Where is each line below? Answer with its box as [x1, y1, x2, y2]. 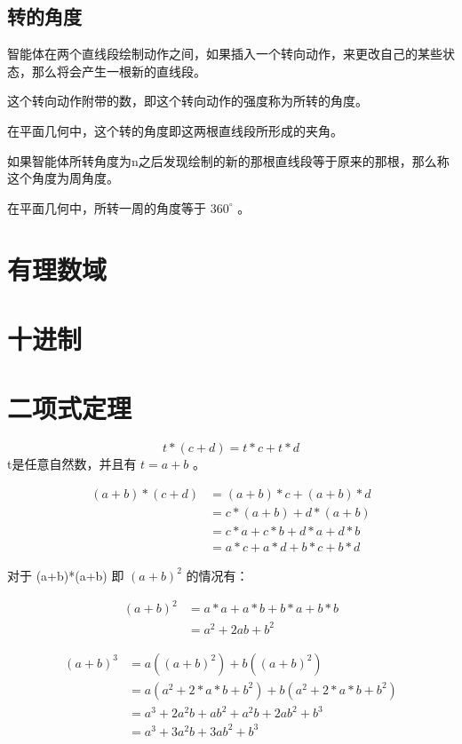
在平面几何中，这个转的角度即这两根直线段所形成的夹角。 [7, 121, 343, 139]
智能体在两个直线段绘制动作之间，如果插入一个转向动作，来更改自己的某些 [7, 44, 442, 63]
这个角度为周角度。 [7, 169, 119, 187]
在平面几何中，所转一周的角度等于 [7, 198, 206, 217]
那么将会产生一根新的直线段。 [31, 61, 206, 80]
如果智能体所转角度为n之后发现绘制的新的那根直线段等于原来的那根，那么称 [7, 151, 450, 170]
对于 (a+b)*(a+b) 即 [7, 566, 124, 584]
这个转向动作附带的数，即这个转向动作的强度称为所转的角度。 [7, 91, 368, 110]
